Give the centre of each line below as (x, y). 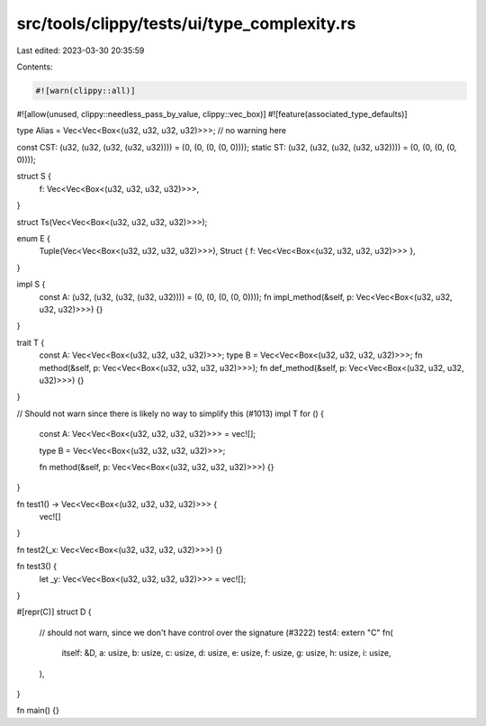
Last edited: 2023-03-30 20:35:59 (81, 50)
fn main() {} (38, 711)
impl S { (31, 285)
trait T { (31, 342)
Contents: (35, 67)
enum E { (34, 239)
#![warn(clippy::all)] (85, 91)
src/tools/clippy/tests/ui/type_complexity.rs (186, 23)
